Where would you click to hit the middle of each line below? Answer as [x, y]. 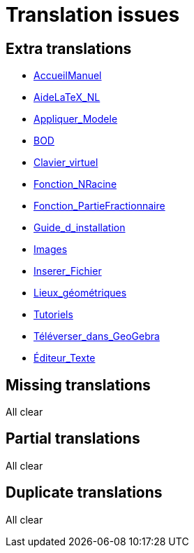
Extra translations [69, 48]
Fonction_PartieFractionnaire [99, 206]
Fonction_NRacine [75, 184]
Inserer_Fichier [68, 271]
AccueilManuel [68, 76]
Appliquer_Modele [76, 119]
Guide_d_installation [80, 228]
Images [51, 250]
